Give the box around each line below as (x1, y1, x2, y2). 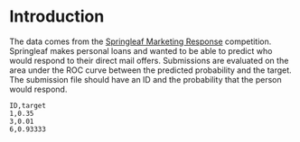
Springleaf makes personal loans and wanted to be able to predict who (9, 45, 273, 56)
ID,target (9, 101, 47, 110)
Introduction (9, 6, 105, 27)
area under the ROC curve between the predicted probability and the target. (9, 65, 292, 75)
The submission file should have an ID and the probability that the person (9, 74, 282, 84)
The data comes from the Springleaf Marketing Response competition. (9, 36, 272, 47)
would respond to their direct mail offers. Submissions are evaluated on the (9, 55, 289, 66)
